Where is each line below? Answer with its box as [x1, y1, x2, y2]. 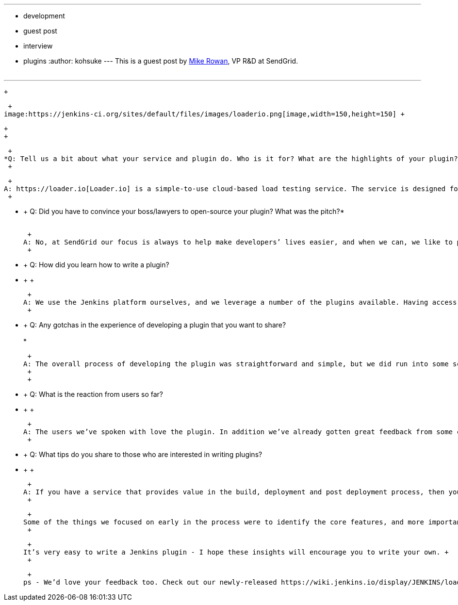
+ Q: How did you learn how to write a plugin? [23, 261, 169, 269]
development [23, 12, 65, 20]
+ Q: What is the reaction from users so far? [23, 390, 163, 398]
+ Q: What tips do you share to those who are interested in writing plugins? [23, 450, 262, 458]
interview [23, 42, 53, 50]
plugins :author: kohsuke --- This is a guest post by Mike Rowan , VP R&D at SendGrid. [23, 57, 298, 65]
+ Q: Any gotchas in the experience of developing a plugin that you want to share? [23, 321, 286, 329]
